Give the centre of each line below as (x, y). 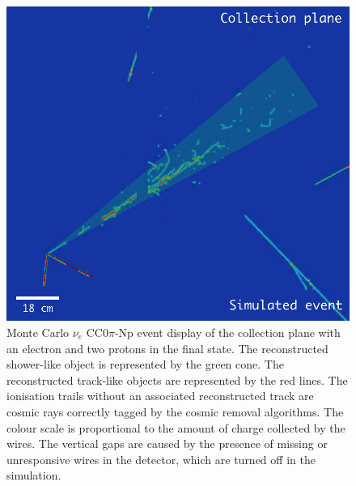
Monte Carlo (38, 332)
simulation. (34, 475)
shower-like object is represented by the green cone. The (145, 364)
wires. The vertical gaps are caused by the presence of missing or (167, 443)
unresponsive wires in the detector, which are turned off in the (161, 459)
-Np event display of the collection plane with (227, 332)
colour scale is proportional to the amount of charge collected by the (176, 427)
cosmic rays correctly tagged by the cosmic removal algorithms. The (175, 411)
